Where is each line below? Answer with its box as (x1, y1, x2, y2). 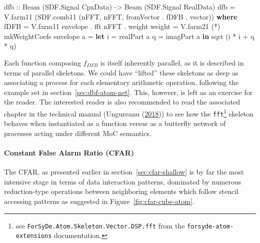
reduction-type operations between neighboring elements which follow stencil (4, 186, 238, 196)
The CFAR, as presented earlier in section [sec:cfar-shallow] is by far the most (4, 166, 244, 177)
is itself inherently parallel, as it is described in (100, 57, 244, 67)
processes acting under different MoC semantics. (4, 127, 151, 138)
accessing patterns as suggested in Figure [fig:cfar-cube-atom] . (4, 196, 194, 206)
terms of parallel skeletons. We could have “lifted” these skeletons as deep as (4, 67, 238, 77)
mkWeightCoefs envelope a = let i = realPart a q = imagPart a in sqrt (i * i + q (4, 30, 254, 41)
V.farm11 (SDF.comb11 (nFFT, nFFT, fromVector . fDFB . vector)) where (4, 11, 237, 21)
